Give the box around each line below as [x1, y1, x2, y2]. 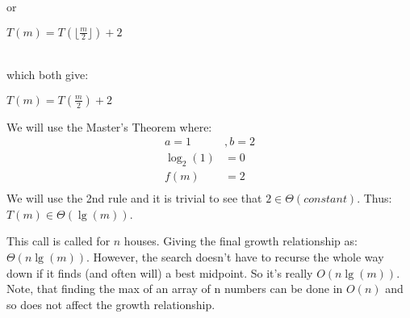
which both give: [6, 66, 89, 83]
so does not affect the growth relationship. [6, 295, 215, 312]
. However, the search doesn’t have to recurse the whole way [86, 249, 384, 266]
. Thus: [357, 190, 392, 207]
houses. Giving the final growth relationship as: [123, 232, 358, 249]
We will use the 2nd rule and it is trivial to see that [6, 190, 262, 207]
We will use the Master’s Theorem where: [6, 118, 212, 135]
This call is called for [6, 232, 111, 249]
